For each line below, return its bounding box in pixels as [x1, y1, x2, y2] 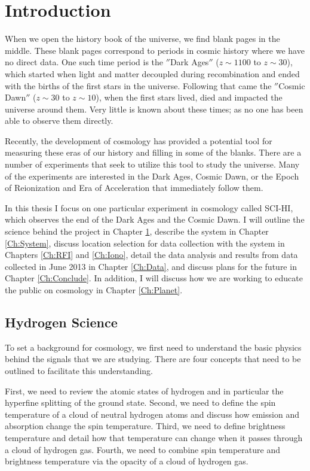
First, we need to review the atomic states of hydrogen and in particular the [5, 384, 284, 397]
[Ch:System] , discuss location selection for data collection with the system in [5, 236, 285, 249]
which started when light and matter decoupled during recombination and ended [5, 67, 300, 80]
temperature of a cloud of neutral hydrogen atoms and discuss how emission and [5, 408, 299, 420]
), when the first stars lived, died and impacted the [96, 91, 283, 104]
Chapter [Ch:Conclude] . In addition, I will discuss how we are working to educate [5, 272, 303, 284]
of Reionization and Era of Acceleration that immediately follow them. [5, 181, 263, 194]
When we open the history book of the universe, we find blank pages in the [5, 32, 280, 45]
